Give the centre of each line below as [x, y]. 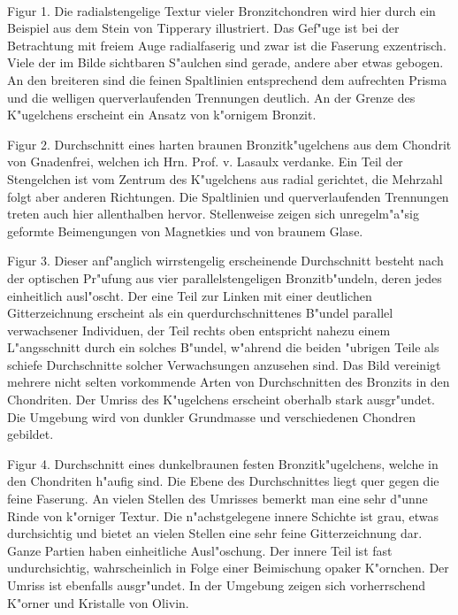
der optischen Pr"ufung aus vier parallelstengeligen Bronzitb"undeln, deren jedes [225, 277]
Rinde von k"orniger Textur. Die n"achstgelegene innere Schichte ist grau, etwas [223, 515]
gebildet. [31, 434]
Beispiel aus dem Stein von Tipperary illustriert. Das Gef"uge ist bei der [203, 28]
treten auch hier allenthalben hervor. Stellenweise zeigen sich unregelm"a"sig [213, 214]
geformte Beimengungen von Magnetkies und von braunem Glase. [185, 231]
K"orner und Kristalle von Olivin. [98, 602]
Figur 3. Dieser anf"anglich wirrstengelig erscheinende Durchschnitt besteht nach [225, 261]
